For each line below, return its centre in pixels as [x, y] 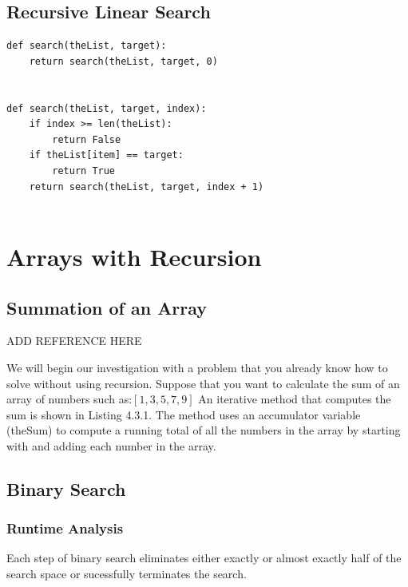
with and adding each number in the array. [111, 445]
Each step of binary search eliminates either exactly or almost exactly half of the [204, 558]
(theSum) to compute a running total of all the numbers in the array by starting [204, 430]
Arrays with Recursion [134, 256]
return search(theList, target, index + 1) [147, 186]
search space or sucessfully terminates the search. [127, 574]
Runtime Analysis [65, 528]
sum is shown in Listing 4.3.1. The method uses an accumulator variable [184, 414]
